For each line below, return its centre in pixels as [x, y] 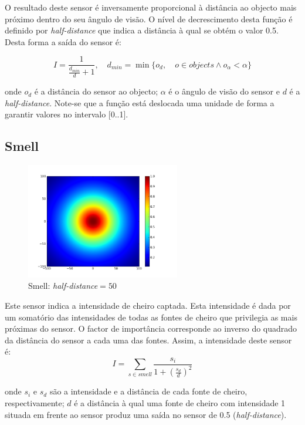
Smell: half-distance [63, 286]
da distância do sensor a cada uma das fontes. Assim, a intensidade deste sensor [148, 340]
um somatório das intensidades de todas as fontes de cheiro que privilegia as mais [151, 317]
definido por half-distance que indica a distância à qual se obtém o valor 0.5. [142, 30]
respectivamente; [35, 402]
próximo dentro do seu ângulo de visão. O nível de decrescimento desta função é [149, 18]
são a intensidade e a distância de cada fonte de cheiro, [148, 391]
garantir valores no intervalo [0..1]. [67, 114]
